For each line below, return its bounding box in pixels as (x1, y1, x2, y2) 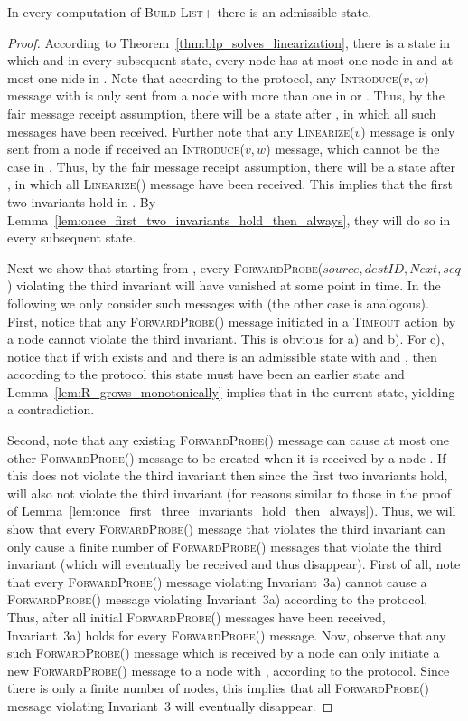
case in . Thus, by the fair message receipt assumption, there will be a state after (7, 157, 456, 176)
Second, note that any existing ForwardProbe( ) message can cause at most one (7, 431, 449, 450)
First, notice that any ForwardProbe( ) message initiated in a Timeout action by (7, 311, 456, 330)
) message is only (360, 121, 455, 140)
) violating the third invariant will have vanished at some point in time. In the (7, 276, 441, 295)
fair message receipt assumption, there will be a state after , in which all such (7, 103, 436, 122)
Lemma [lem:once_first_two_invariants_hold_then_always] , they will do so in (7, 210, 451, 229)
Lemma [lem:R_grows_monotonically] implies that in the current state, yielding (7, 382, 455, 401)
